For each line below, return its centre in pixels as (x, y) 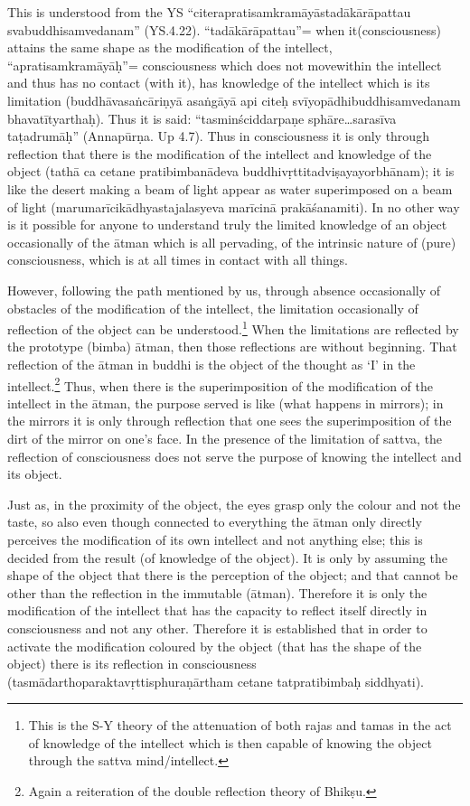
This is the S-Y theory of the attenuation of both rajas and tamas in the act (240, 725)
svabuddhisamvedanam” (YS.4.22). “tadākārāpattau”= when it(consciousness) (225, 29)
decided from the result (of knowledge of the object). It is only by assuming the (227, 557)
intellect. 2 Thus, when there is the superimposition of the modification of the (220, 384)
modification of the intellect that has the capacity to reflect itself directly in (217, 610)
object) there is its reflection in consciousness (132, 664)
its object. (35, 474)
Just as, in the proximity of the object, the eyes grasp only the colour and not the (234, 504)
